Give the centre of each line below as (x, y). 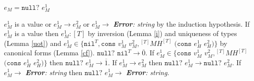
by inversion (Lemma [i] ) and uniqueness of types (162, 33)
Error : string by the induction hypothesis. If (181, 23)
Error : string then (54, 72)
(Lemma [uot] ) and (33, 43)
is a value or (33, 23)
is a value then (37, 33)
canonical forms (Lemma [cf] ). (49, 53)
